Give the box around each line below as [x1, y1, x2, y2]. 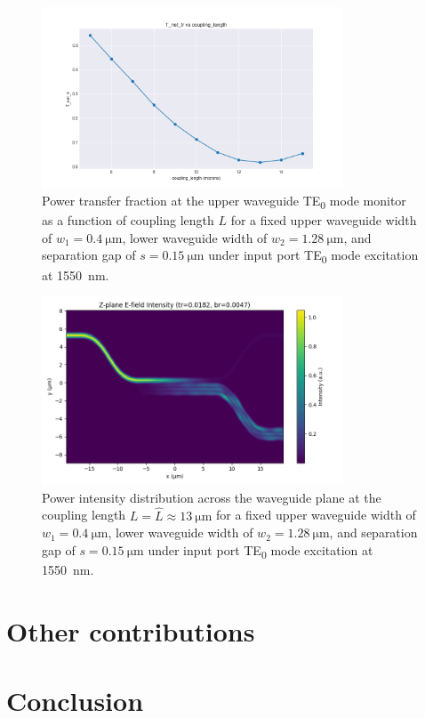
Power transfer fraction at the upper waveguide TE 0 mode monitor [42, 191, 406, 212]
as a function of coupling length [42, 211, 214, 230]
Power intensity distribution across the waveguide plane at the [42, 488, 381, 506]
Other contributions [6, 612, 255, 649]
